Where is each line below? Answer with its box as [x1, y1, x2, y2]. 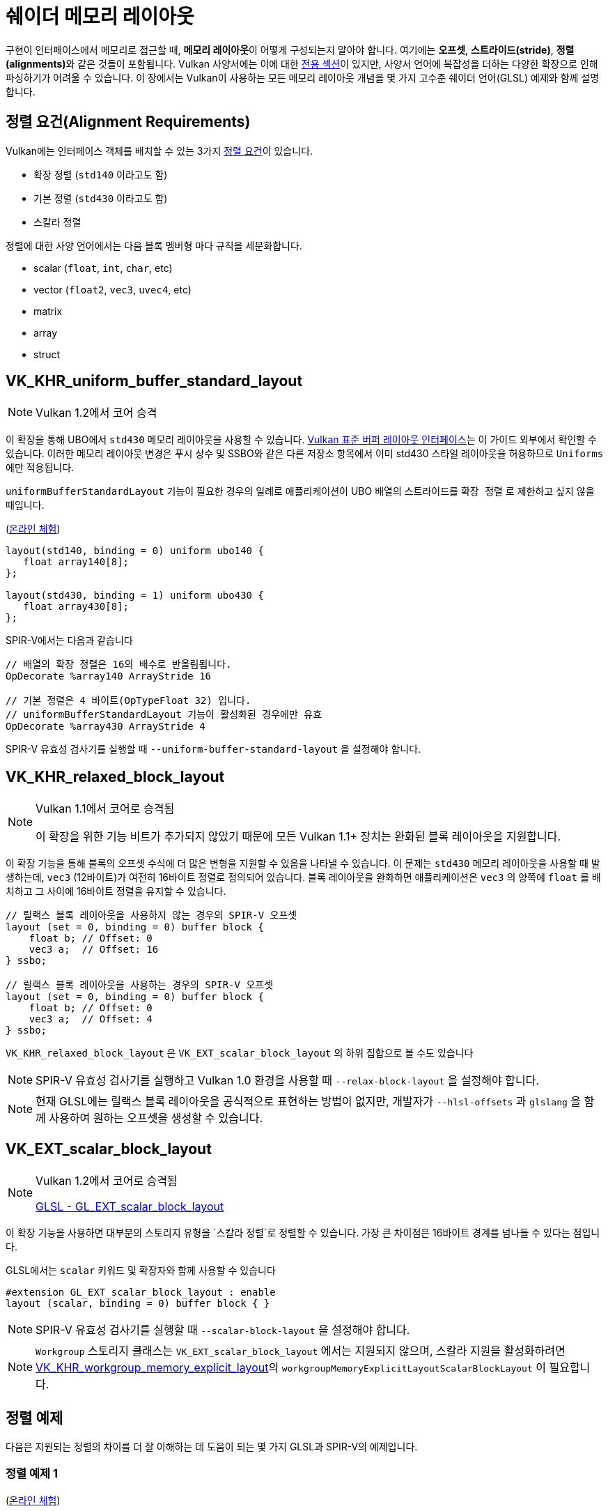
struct [33, 348, 61, 360]
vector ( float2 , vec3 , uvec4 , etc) [33, 283, 192, 296]
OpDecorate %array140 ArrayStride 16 [6, 670, 212, 682]
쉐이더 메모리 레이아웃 [6, 5, 194, 29]
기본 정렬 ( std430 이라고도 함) [33, 192, 168, 204]
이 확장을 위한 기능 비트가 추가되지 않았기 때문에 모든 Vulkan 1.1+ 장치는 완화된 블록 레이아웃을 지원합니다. [36, 829, 561, 844]
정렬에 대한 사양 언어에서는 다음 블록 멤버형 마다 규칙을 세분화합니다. [6, 239, 302, 252]
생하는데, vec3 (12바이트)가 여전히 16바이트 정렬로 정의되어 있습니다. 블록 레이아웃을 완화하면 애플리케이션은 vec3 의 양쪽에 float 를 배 [6, 871, 601, 884]
